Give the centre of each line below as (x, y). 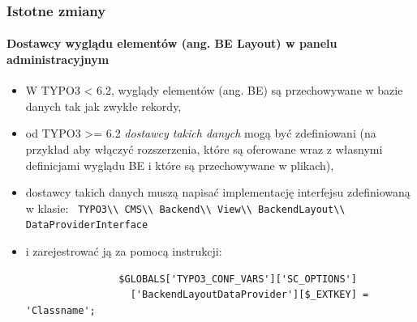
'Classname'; (60, 310)
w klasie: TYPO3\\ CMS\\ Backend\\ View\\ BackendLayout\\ (185, 208)
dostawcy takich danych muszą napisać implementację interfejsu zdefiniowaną (218, 192)
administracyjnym (58, 59)
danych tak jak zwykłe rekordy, (103, 106)
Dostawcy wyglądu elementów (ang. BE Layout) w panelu (172, 43)
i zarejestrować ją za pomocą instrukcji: (124, 251)
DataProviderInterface (87, 225)
